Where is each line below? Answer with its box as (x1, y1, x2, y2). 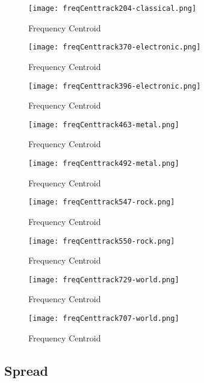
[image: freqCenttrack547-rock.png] (28, 198, 175, 207)
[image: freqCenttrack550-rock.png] (28, 236, 175, 245)
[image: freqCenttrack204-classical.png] (28, 4, 197, 13)
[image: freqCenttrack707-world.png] (28, 314, 179, 323)
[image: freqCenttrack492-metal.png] (28, 159, 179, 168)
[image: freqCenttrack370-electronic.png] (28, 43, 201, 52)
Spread (4, 361, 49, 379)
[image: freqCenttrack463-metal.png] (28, 120, 179, 129)
